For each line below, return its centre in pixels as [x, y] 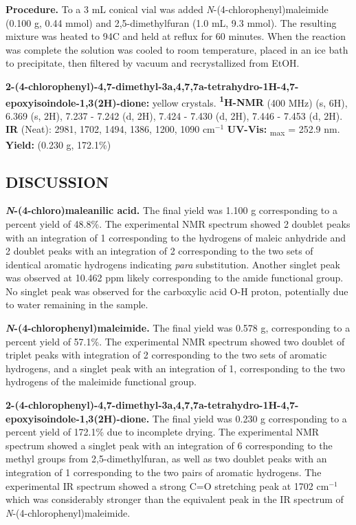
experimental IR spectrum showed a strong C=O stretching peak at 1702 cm [167, 485]
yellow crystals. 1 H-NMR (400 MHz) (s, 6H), [250, 101]
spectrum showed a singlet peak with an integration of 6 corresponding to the [169, 445]
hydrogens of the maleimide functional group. [101, 382]
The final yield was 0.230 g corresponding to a [249, 418]
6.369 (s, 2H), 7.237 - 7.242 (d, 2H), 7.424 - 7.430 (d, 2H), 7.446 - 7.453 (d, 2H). [174, 115]
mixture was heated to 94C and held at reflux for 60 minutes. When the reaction [176, 36]
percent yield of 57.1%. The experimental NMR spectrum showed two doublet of [175, 341]
